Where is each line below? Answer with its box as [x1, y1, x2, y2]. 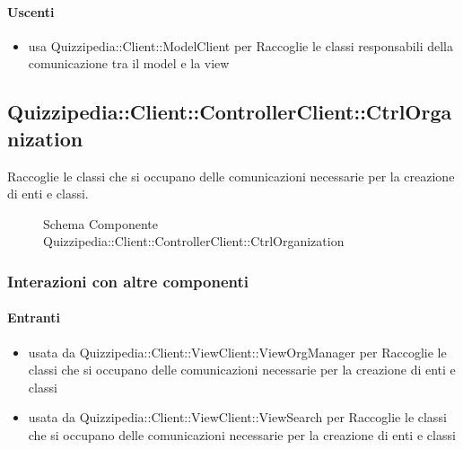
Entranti [7, 308, 61, 327]
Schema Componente [43, 214, 158, 233]
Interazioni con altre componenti [7, 269, 249, 292]
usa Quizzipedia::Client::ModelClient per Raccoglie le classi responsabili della [28, 36, 453, 55]
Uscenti [7, 2, 55, 21]
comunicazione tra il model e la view [28, 54, 230, 73]
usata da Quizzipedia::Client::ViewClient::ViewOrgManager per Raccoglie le [28, 342, 447, 361]
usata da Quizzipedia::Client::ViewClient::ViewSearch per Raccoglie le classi [28, 408, 447, 427]
